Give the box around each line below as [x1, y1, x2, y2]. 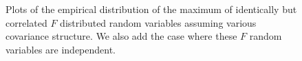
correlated [6, 15, 47, 29]
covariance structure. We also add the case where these [6, 29, 237, 43]
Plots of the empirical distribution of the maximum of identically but [6, 2, 297, 16]
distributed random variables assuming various [60, 15, 257, 29]
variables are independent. [6, 42, 116, 56]
